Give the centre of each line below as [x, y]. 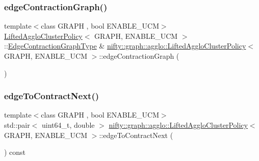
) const [15, 152]
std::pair [17, 125]
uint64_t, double [68, 125]
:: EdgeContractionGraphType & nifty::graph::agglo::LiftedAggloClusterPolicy [125, 46]
